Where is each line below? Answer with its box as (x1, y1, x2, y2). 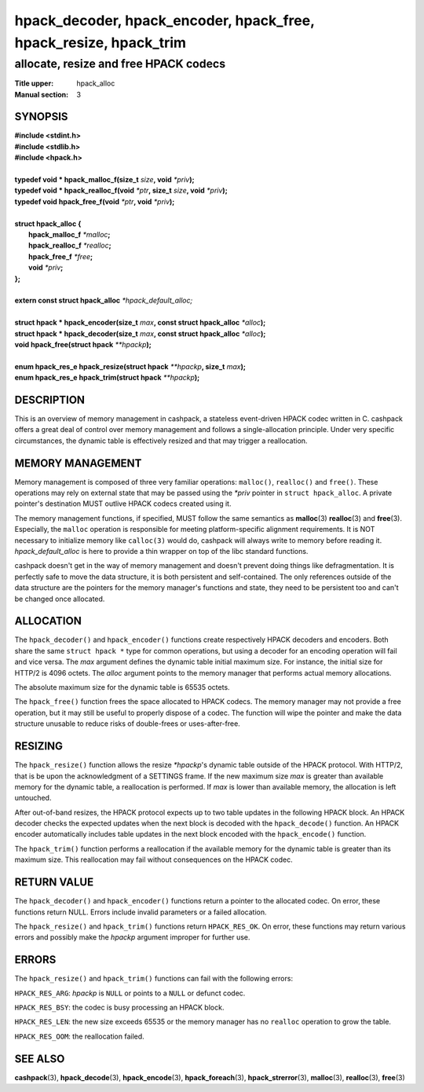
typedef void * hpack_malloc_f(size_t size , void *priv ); (14, 175, 196, 185)
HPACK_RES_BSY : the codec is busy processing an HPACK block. (14, 1002, 225, 1013)
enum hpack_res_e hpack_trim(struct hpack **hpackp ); (14, 373, 200, 383)
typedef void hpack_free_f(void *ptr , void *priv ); (14, 196, 175, 206)
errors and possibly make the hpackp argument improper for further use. (14, 933, 250, 942)
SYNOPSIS (14, 110, 68, 123)
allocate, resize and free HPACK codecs (14, 57, 226, 71)
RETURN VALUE (14, 876, 94, 889)
